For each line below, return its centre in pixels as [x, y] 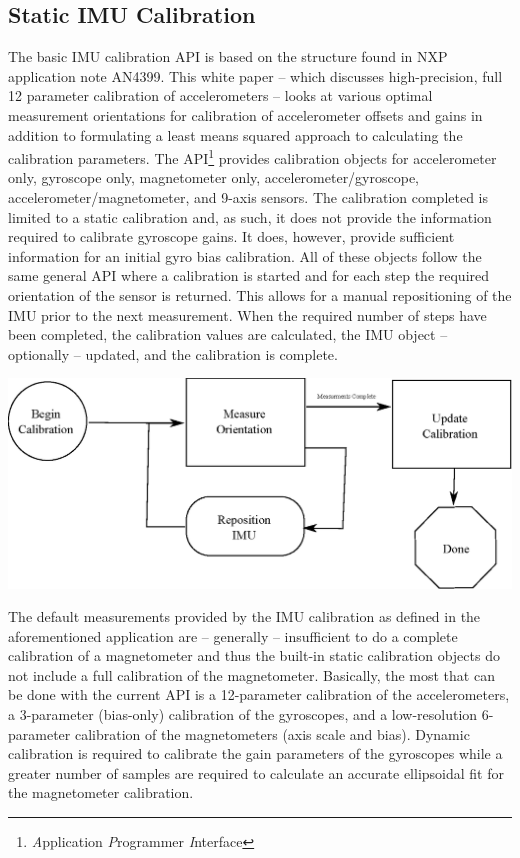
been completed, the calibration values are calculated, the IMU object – [228, 334]
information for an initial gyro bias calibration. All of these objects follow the [245, 255]
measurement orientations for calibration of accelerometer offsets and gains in [245, 114]
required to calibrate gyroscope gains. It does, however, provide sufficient [231, 236]
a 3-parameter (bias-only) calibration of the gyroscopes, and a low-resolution [243, 714]
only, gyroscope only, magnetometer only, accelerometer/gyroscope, [214, 177]
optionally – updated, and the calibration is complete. [173, 353]
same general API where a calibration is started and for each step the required [249, 275]
